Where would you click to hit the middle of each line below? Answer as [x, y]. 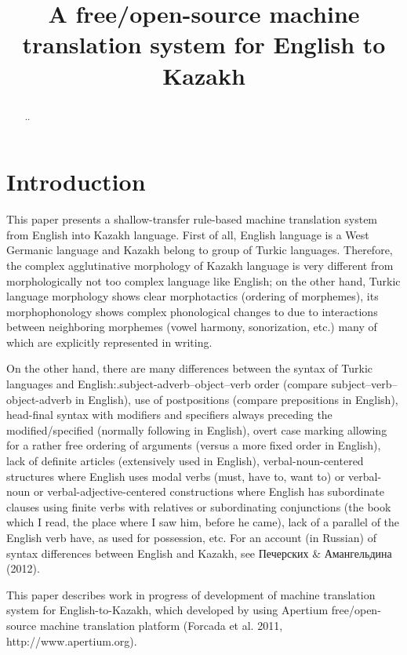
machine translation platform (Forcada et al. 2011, [161, 625]
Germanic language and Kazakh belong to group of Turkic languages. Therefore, [200, 250]
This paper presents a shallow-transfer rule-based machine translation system [192, 219]
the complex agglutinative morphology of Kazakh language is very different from [200, 265]
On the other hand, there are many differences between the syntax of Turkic [189, 368]
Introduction [76, 182]
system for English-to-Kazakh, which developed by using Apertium [167, 610]
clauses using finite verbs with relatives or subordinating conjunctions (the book [199, 506]
